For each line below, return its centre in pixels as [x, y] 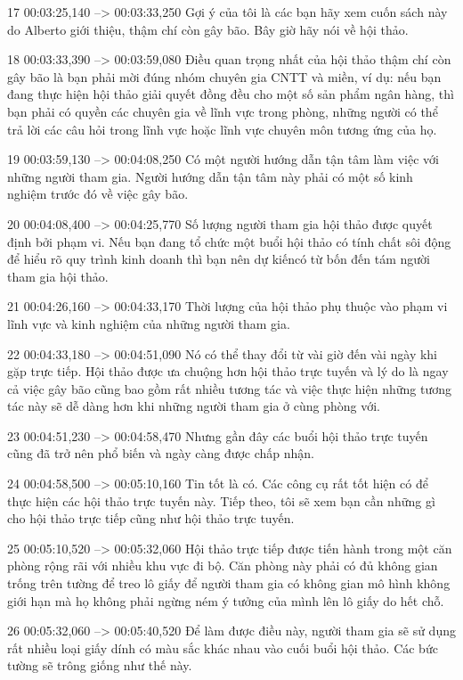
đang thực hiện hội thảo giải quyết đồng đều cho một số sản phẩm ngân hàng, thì [231, 94]
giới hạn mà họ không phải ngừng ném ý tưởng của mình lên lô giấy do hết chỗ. [226, 600]
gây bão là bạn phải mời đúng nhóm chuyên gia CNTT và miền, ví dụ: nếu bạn [224, 76]
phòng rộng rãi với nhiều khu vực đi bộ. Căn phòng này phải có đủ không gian [223, 565]
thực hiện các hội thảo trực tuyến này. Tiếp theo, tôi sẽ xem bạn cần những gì [221, 500]
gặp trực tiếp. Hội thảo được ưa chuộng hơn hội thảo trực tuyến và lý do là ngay [228, 371]
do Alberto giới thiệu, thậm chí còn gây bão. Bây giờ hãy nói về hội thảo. [208, 29]
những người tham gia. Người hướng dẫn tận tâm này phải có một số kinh [210, 176]
